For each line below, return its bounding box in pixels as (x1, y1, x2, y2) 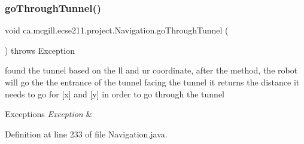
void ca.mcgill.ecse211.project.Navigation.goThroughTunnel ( (5, 24, 229, 36)
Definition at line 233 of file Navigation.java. (5, 127, 168, 140)
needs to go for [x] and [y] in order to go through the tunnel (5, 87, 224, 100)
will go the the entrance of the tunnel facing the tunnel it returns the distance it (5, 76, 300, 88)
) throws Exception (5, 44, 75, 56)
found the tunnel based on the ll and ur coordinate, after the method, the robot (5, 64, 298, 76)
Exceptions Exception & (5, 108, 93, 120)
